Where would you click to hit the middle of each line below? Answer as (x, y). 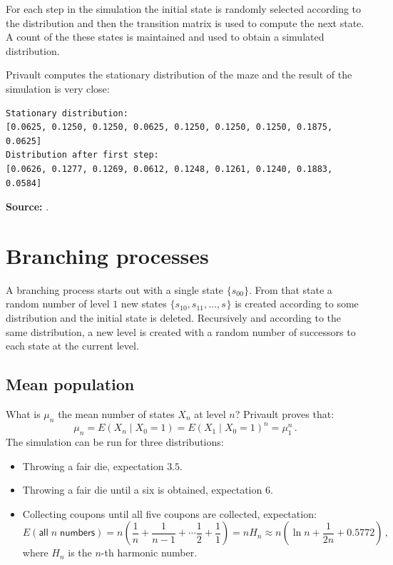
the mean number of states (116, 414)
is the (80, 553)
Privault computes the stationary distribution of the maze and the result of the (179, 75)
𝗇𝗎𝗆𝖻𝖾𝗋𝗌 (78, 533)
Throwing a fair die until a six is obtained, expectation (142, 490)
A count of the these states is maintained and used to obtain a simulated (165, 37)
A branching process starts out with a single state (115, 289)
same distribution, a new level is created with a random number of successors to (181, 331)
